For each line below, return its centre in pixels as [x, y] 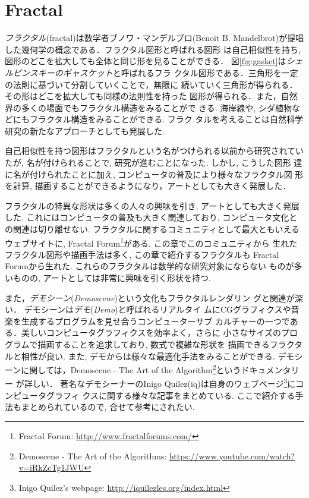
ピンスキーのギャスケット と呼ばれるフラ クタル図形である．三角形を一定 [155, 72]
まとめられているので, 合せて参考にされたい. [108, 407]
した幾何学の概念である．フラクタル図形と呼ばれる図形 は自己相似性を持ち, [153, 49]
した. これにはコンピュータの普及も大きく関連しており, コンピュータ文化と [151, 217]
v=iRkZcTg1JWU [51, 467]
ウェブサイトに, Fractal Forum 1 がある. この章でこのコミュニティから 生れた [151, 242]
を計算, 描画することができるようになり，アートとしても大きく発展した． [148, 186]
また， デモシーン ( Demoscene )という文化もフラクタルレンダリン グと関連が [150, 297]
